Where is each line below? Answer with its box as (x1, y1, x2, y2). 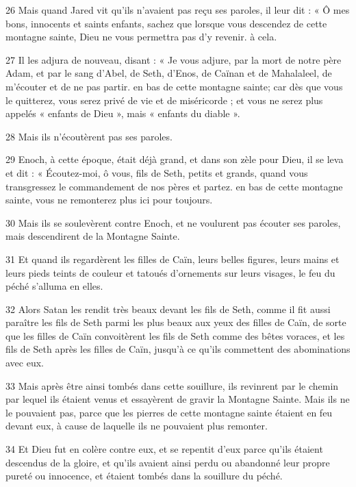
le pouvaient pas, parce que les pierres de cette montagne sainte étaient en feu (5, 405, 333, 419)
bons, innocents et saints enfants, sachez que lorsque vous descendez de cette (5, 16, 327, 30)
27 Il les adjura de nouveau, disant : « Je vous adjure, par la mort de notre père (5, 52, 342, 66)
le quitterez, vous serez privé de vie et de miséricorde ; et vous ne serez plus (5, 92, 323, 107)
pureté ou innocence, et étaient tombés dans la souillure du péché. (5, 469, 283, 483)
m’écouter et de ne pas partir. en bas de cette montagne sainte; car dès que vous (5, 79, 343, 93)
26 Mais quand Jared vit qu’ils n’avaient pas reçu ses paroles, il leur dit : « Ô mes (5, 3, 350, 16)
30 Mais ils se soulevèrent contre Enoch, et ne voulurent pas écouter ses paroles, (5, 215, 341, 229)
